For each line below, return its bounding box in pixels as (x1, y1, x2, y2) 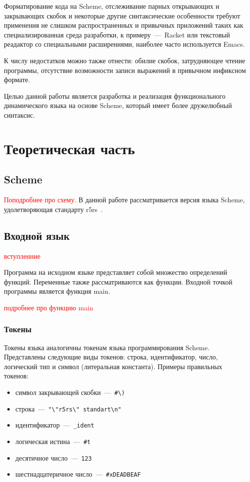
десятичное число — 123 (15, 452, 92, 463)
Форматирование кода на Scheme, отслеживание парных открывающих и (4, 1, 219, 11)
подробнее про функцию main (4, 302, 93, 312)
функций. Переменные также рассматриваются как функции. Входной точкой (4, 276, 232, 286)
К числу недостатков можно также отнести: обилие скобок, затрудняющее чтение (4, 55, 245, 65)
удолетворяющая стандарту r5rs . (4, 204, 103, 214)
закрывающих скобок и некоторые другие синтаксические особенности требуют (4, 10, 240, 20)
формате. (4, 74, 30, 85)
